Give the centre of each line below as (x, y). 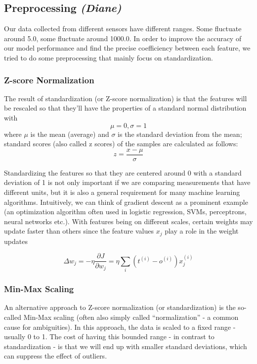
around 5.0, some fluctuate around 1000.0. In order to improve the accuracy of (123, 38)
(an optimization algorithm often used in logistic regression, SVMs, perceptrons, (125, 212)
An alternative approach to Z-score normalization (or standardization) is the (120, 307)
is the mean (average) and (70, 134)
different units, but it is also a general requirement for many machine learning (122, 192)
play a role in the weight (202, 231)
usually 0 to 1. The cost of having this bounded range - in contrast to (109, 336)
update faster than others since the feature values (79, 231)
